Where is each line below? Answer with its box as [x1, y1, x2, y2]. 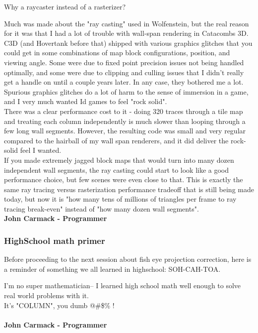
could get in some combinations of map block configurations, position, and [4, 47, 230, 58]
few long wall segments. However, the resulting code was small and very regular [4, 125, 246, 136]
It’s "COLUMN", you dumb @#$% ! [4, 300, 115, 310]
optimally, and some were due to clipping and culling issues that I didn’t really [4, 67, 244, 77]
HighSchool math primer [4, 234, 105, 246]
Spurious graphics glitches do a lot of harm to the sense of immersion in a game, [4, 86, 249, 97]
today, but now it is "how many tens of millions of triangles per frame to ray [4, 194, 237, 204]
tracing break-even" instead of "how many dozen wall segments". [4, 203, 199, 214]
